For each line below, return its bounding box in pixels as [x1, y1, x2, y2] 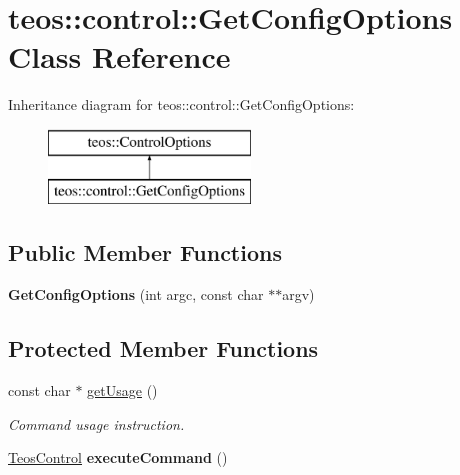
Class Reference [8, 36, 231, 77]
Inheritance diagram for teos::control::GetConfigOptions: [8, 94, 355, 115]
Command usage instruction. [8, 413, 185, 434]
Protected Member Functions [8, 333, 319, 364]
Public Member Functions [8, 237, 282, 268]
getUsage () [87, 380, 158, 401]
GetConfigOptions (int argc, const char [8, 284, 264, 305]
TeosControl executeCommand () [8, 447, 228, 468]
